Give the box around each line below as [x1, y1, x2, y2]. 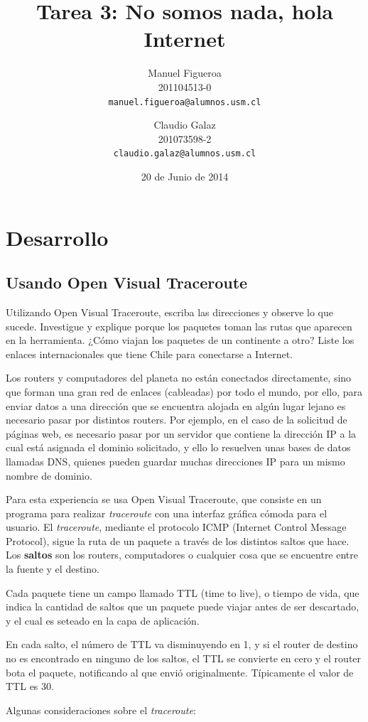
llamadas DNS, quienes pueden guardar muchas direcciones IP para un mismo [6, 453, 345, 468]
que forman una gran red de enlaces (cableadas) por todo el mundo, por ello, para [6, 384, 363, 399]
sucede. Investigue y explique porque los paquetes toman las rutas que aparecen [6, 318, 352, 333]
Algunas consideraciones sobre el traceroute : [6, 702, 196, 717]
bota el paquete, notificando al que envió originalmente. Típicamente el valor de [6, 664, 354, 679]
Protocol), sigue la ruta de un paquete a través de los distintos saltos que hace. [6, 533, 350, 548]
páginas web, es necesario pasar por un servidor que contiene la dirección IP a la [6, 426, 357, 441]
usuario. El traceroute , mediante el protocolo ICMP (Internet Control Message [6, 519, 347, 534]
